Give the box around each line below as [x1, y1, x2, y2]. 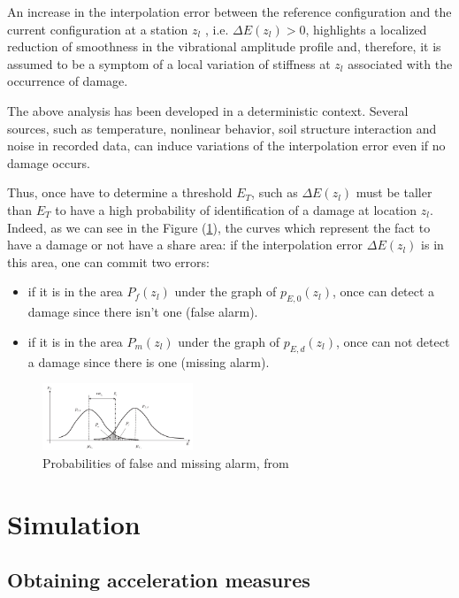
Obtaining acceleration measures [7, 566, 310, 594]
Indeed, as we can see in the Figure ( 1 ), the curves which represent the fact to [7, 218, 431, 236]
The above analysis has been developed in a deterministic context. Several [7, 101, 409, 119]
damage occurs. [7, 153, 90, 172]
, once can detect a [333, 282, 435, 301]
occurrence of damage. [7, 72, 128, 90]
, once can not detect [336, 332, 450, 350]
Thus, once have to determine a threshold [7, 183, 233, 202]
